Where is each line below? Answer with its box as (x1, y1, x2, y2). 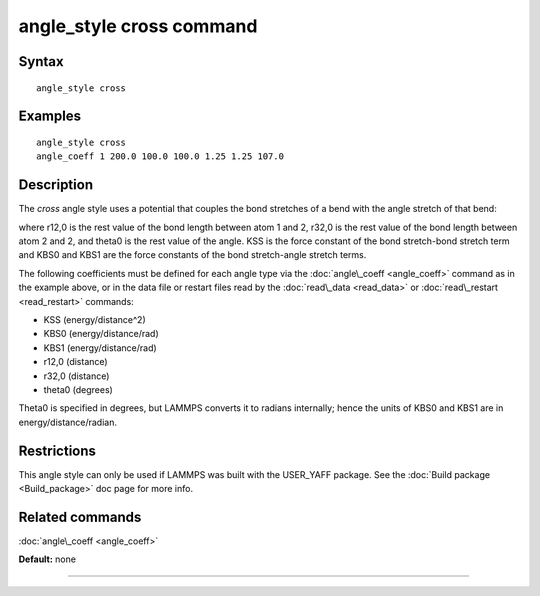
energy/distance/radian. (18, 416, 117, 428)
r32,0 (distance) (43, 370, 110, 382)
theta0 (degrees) (43, 383, 114, 395)
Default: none (18, 553, 77, 565)
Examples (18, 108, 82, 125)
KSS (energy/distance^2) (43, 314, 146, 325)
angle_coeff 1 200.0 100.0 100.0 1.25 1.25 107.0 (36, 151, 285, 162)
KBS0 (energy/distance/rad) (43, 328, 159, 340)
